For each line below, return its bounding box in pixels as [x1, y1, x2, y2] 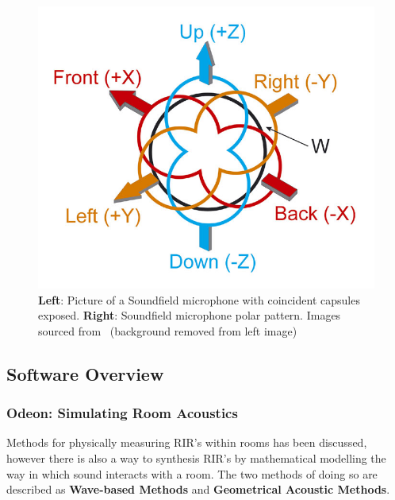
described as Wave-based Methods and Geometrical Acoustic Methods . [6, 481, 390, 498]
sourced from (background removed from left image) [38, 322, 297, 339]
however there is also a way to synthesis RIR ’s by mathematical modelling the [6, 449, 386, 466]
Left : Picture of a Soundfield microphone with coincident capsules [38, 291, 360, 308]
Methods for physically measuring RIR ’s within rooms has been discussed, [6, 434, 367, 451]
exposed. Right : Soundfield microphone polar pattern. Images [38, 307, 341, 324]
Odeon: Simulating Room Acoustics [6, 403, 238, 423]
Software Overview [6, 361, 164, 386]
